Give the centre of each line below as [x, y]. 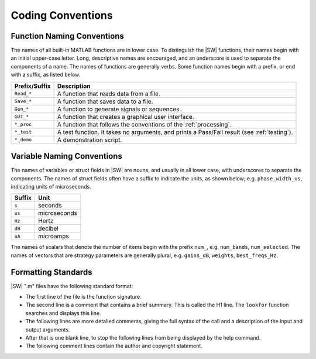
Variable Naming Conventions [66, 156]
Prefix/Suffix [32, 86]
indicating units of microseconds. [51, 186]
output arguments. [48, 329]
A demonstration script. [90, 139]
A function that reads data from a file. [109, 94]
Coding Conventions [62, 15]
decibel [48, 228]
